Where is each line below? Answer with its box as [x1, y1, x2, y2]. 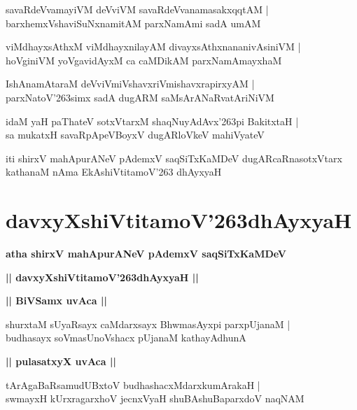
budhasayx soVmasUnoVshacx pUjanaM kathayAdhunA [6, 330, 246, 345]
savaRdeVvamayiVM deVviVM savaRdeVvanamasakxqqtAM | [6, 2, 269, 16]
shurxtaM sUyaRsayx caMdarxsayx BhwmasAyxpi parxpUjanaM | [6, 316, 290, 331]
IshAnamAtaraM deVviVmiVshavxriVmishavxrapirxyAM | [6, 76, 255, 91]
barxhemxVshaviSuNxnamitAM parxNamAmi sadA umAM [6, 15, 261, 30]
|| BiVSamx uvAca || [6, 293, 107, 308]
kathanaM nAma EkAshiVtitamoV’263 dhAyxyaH [6, 164, 222, 179]
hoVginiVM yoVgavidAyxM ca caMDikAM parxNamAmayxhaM [6, 52, 282, 67]
